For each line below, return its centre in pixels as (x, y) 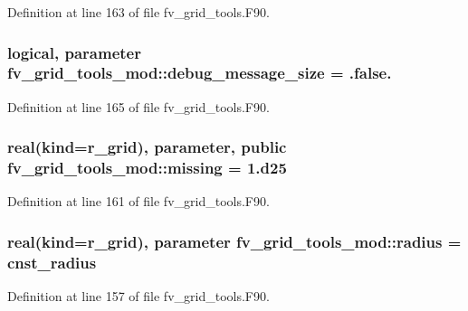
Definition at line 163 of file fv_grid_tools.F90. (138, 12)
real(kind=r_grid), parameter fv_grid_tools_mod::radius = (234, 241)
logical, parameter (74, 52)
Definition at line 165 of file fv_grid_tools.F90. (138, 106)
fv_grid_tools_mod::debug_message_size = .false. (200, 73)
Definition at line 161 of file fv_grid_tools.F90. (138, 201)
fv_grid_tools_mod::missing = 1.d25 (147, 168)
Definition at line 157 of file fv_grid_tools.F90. (138, 296)
